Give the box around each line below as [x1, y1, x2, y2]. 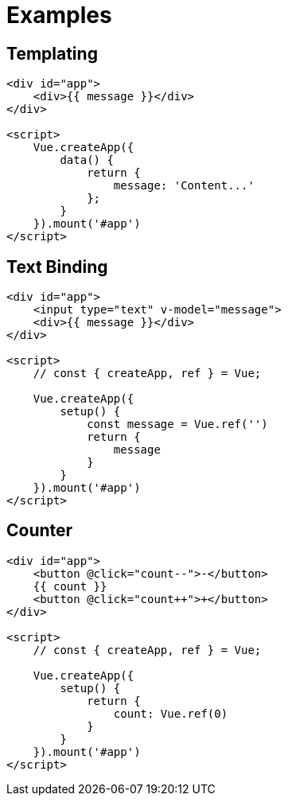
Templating [6, 43, 98, 64]
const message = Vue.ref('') [87, 418, 268, 431]
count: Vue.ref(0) [113, 707, 228, 720]
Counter [6, 520, 73, 541]
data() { [60, 154, 114, 167]
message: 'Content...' [113, 179, 255, 193]
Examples [6, 2, 112, 29]
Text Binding [6, 256, 108, 277]
